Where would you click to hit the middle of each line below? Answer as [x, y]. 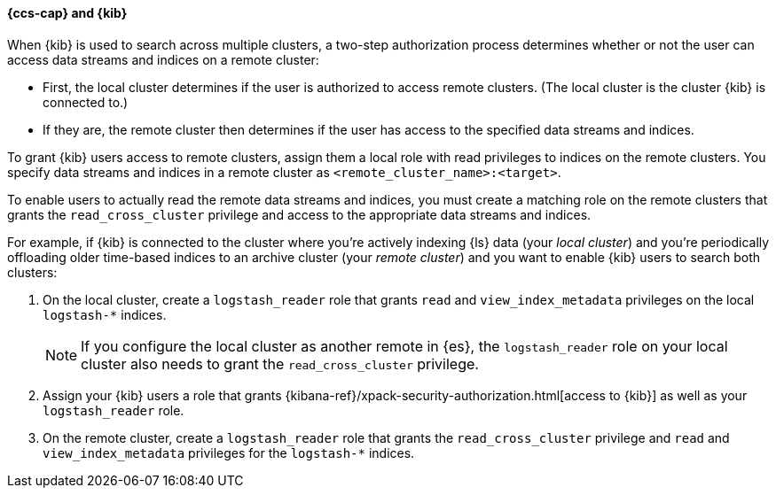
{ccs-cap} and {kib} [67, 13]
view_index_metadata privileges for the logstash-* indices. [229, 452]
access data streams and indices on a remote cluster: [163, 59]
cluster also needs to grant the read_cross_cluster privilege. [280, 364]
